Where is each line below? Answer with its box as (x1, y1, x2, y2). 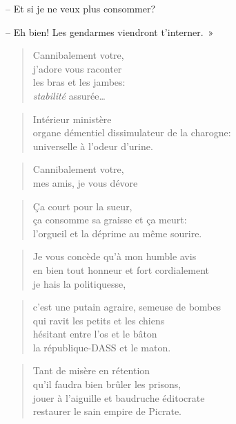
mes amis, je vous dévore (32, 175, 138, 190)
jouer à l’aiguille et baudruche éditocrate (32, 390, 205, 405)
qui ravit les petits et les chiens (32, 313, 165, 327)
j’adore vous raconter (32, 61, 122, 75)
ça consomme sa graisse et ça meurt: (32, 212, 187, 227)
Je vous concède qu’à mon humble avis (32, 249, 197, 264)
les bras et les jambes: (32, 75, 126, 89)
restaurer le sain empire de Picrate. (32, 404, 181, 418)
